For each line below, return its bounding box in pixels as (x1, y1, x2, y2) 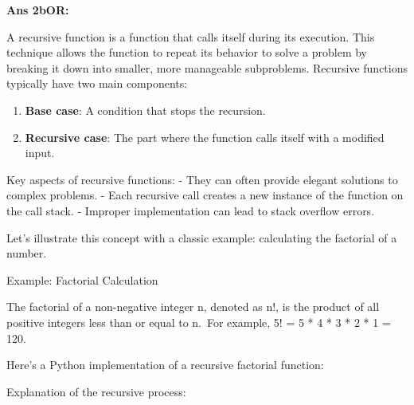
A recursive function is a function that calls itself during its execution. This (6, 28, 375, 45)
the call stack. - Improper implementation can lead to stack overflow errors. (6, 202, 375, 218)
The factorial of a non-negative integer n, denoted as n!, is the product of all (6, 298, 380, 315)
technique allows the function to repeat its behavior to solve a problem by (6, 44, 368, 61)
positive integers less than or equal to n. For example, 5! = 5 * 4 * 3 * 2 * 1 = (6, 313, 391, 330)
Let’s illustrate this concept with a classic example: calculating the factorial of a (6, 229, 397, 246)
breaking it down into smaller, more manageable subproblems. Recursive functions (6, 59, 408, 76)
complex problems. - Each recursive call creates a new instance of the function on (6, 187, 404, 203)
